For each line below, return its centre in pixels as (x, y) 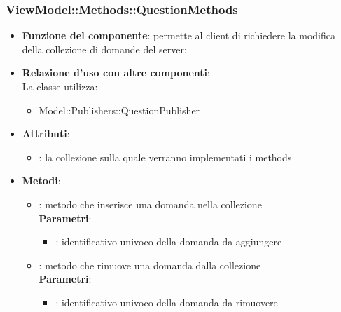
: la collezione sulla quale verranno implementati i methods (165, 157)
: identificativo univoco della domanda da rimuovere (167, 302)
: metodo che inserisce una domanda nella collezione (150, 204)
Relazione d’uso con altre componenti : (116, 73)
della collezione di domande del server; (104, 49)
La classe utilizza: (60, 86)
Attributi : (46, 134)
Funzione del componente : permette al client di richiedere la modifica (179, 35)
